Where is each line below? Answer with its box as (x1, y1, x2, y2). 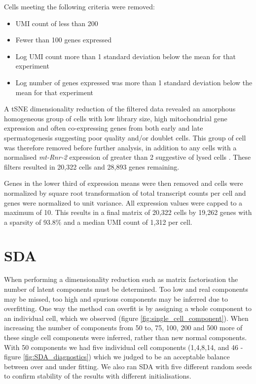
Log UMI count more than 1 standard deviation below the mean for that (15, 51, 236, 61)
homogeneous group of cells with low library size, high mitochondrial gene (4, 113, 227, 123)
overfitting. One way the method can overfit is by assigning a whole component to (4, 303, 252, 314)
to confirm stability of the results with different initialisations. (4, 371, 191, 381)
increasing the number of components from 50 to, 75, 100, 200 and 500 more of (4, 322, 243, 333)
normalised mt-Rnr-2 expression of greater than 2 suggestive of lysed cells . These (4, 152, 251, 162)
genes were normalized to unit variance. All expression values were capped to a (4, 197, 243, 208)
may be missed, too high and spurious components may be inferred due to (4, 293, 228, 304)
